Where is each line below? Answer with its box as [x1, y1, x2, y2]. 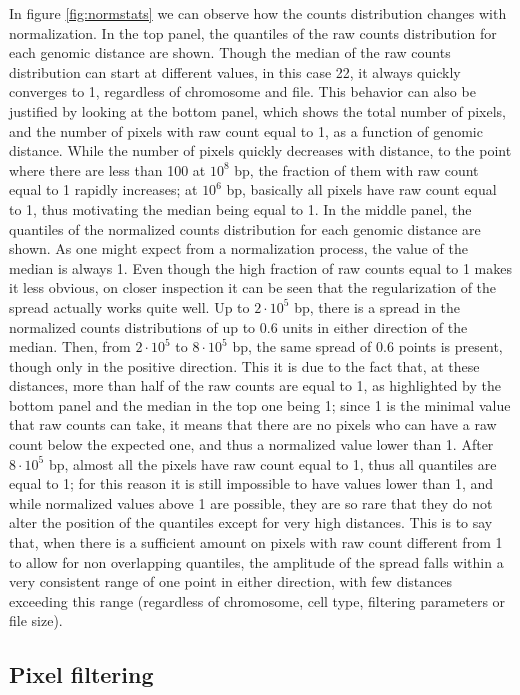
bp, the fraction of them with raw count [234, 159, 479, 180]
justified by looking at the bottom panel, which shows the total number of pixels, [9, 100, 506, 121]
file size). [9, 610, 63, 631]
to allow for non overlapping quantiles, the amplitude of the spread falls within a [9, 551, 504, 572]
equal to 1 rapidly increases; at [9, 179, 198, 200]
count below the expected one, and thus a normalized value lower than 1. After [9, 434, 494, 455]
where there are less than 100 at [9, 159, 206, 180]
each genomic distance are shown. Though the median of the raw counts [9, 42, 451, 63]
